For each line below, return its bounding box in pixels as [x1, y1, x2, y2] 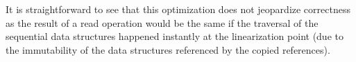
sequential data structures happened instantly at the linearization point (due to [6, 29, 344, 43]
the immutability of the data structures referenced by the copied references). [6, 42, 330, 56]
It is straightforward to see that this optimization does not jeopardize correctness [6, 2, 350, 16]
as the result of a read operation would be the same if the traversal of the [6, 15, 319, 30]
